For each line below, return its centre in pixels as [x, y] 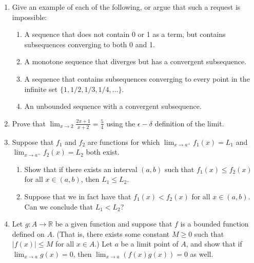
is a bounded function [214, 224]
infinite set [41, 89]
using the [121, 123]
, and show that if [214, 244]
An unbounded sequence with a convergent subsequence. [113, 106]
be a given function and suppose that [114, 224]
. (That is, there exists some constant [111, 233]
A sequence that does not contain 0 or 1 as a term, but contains [125, 34]
